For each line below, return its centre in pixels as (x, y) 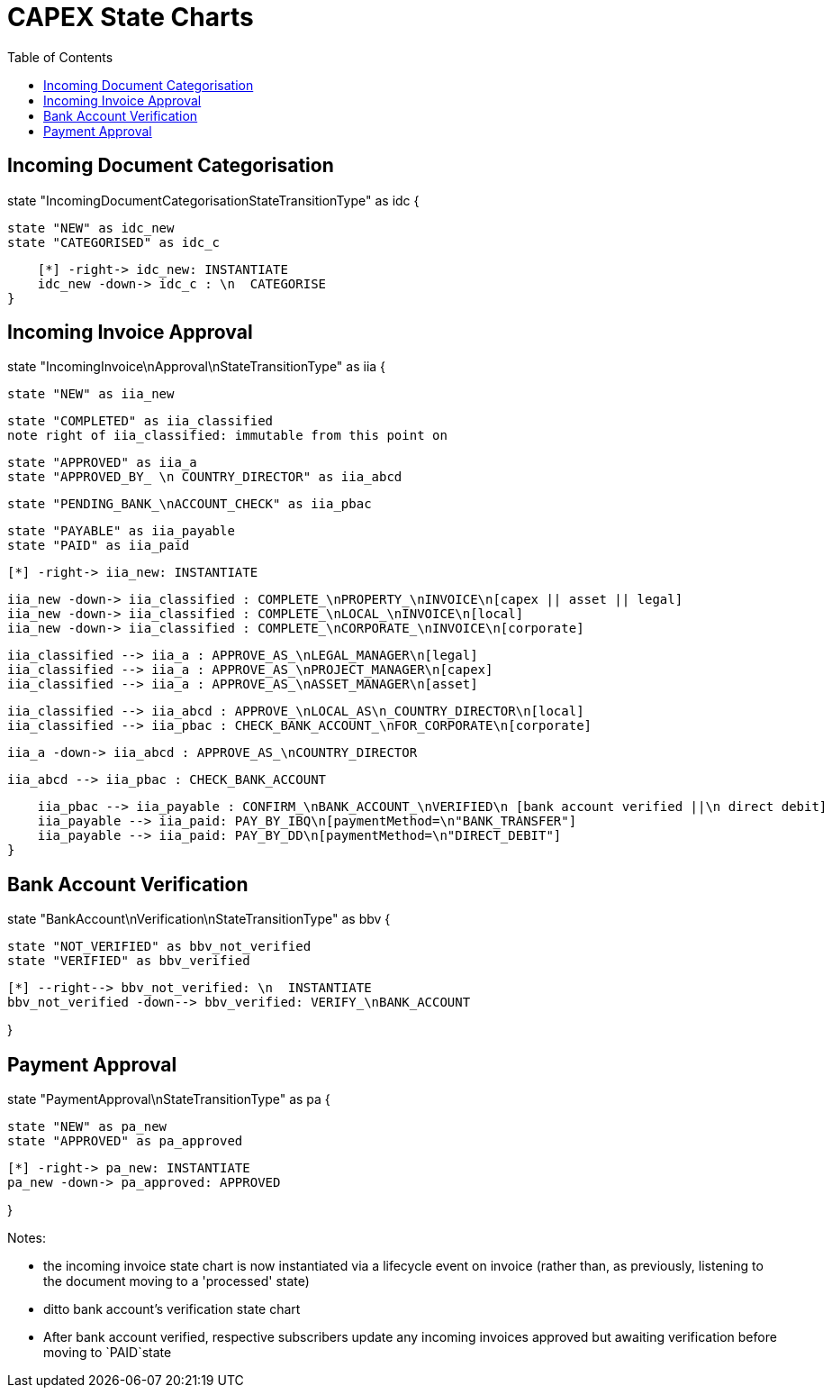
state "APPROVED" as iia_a (102, 463)
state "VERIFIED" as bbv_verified (129, 961)
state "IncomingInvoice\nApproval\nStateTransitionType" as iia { (197, 367)
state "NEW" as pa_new (87, 1127)
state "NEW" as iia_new (91, 394)
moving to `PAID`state (108, 1353)
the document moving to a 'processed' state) (176, 1281)
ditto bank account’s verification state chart (172, 1309)
